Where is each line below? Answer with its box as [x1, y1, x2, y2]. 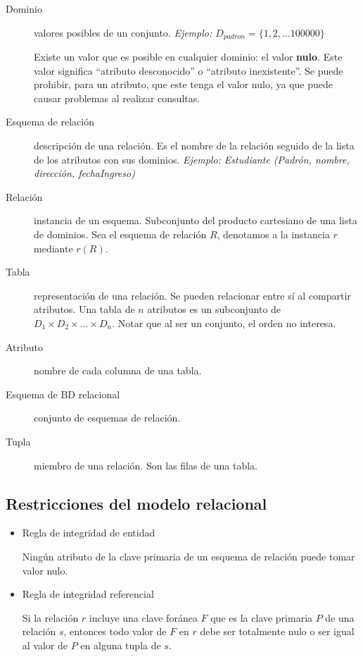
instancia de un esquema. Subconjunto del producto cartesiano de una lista [34, 213, 357, 228]
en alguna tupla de [80, 637, 161, 652]
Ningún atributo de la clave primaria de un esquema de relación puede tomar [22, 548, 355, 563]
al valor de [22, 637, 68, 652]
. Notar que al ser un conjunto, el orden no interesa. [112, 315, 336, 330]
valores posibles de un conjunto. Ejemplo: [34, 25, 212, 39]
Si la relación [22, 610, 79, 625]
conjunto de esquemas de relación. [34, 410, 181, 425]
